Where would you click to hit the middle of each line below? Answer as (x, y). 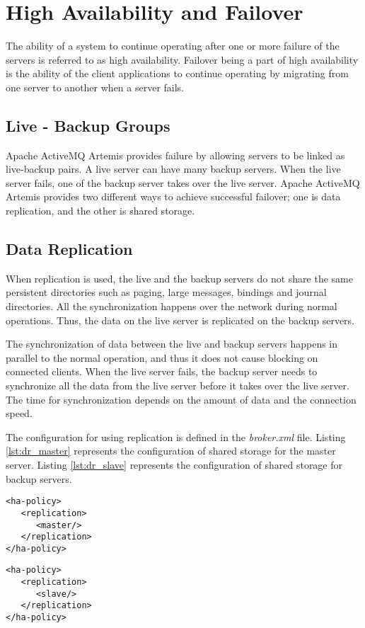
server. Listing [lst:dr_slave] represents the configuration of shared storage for (174, 464)
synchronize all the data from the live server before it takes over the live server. (178, 386)
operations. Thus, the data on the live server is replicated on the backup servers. (180, 320)
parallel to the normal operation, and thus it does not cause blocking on (162, 357)
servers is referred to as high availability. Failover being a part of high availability (182, 59)
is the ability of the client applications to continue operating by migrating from (177, 73)
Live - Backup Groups (88, 125)
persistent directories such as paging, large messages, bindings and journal (166, 292)
